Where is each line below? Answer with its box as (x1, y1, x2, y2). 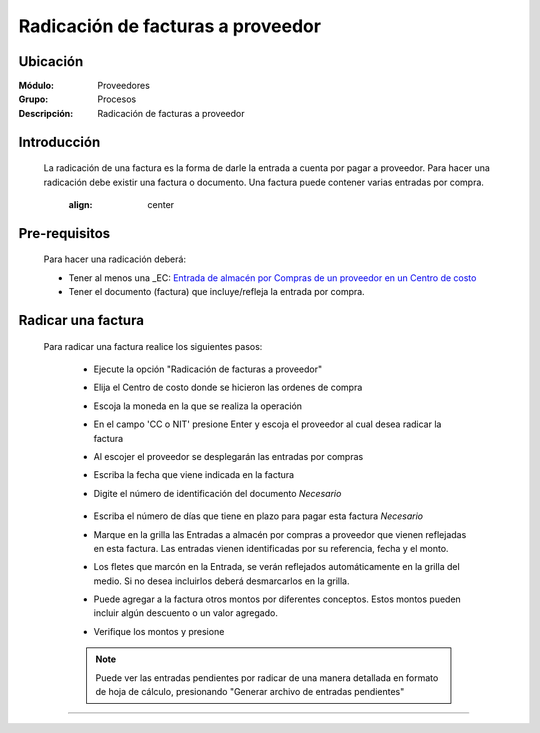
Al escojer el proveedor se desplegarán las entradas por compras (93, 450, 364, 462)
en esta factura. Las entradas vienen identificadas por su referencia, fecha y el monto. (93, 542, 449, 554)
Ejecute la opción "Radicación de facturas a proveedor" (93, 363, 323, 375)
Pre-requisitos (18, 225, 111, 242)
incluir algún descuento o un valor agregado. (93, 607, 279, 619)
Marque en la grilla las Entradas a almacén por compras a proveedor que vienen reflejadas (93, 528, 467, 540)
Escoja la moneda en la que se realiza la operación (93, 400, 303, 412)
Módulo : (18, 80, 55, 92)
